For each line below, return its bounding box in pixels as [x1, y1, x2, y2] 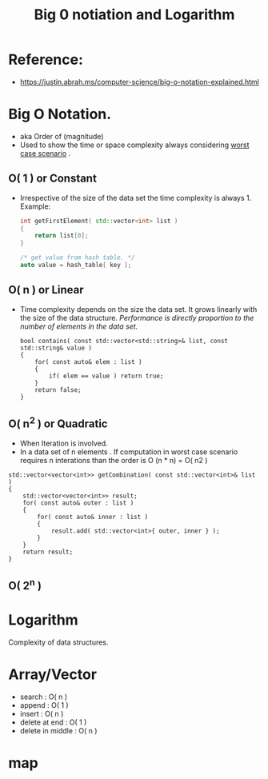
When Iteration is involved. [19, 438, 108, 448]
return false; [34, 386, 82, 393]
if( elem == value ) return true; [49, 372, 164, 380]
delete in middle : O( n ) [19, 725, 98, 735]
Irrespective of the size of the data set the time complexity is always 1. [19, 193, 252, 202]
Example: [19, 202, 51, 211]
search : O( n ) [19, 692, 68, 701]
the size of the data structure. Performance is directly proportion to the [19, 313, 254, 322]
